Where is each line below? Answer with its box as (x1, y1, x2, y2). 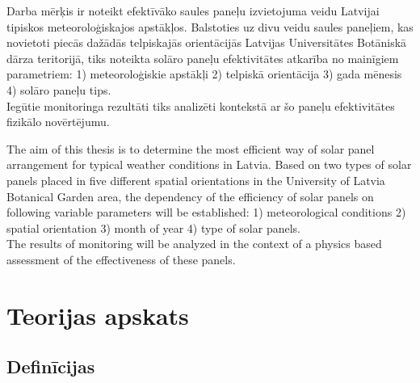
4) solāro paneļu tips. (6, 81, 111, 98)
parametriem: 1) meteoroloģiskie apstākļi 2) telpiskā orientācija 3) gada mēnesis (6, 65, 402, 82)
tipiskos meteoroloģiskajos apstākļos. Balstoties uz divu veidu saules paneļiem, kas (6, 18, 414, 35)
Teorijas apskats (6, 298, 189, 331)
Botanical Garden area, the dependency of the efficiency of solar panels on (6, 187, 374, 204)
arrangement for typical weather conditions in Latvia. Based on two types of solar (6, 156, 412, 173)
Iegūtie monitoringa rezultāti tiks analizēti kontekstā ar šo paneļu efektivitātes (6, 97, 395, 114)
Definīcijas (6, 354, 95, 379)
